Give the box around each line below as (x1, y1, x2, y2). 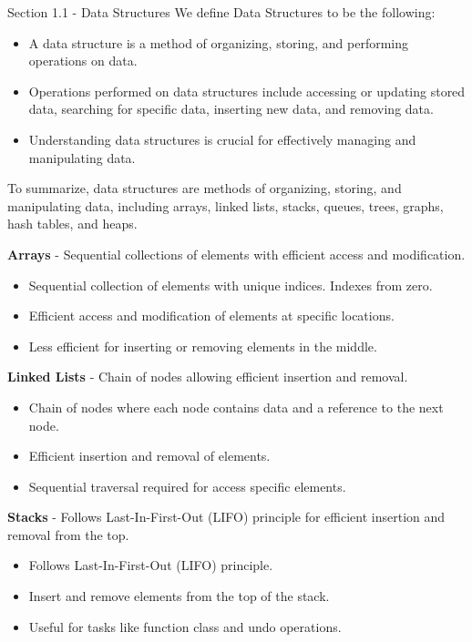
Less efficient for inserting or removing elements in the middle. (28, 336, 377, 355)
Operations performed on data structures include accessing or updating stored (28, 81, 466, 100)
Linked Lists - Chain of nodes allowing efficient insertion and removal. (7, 367, 408, 386)
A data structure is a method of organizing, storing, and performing (28, 33, 409, 52)
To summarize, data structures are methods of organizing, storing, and (7, 178, 402, 198)
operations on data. (28, 51, 138, 70)
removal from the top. (7, 525, 129, 544)
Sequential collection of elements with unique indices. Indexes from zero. (28, 275, 433, 294)
